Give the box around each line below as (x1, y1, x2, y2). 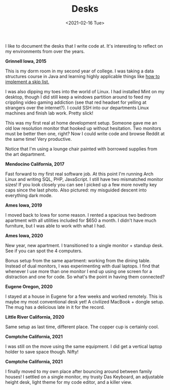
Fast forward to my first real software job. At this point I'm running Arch (5, 171, 154, 177)
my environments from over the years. (5, 48, 85, 54)
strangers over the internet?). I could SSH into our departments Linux (5, 104, 149, 110)
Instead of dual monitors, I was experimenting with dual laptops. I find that (5, 263, 160, 269)
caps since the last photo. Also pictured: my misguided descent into (5, 187, 147, 193)
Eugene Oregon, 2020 (5, 283, 53, 289)
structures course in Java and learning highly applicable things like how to (5, 73, 160, 79)
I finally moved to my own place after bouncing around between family (5, 368, 152, 374)
